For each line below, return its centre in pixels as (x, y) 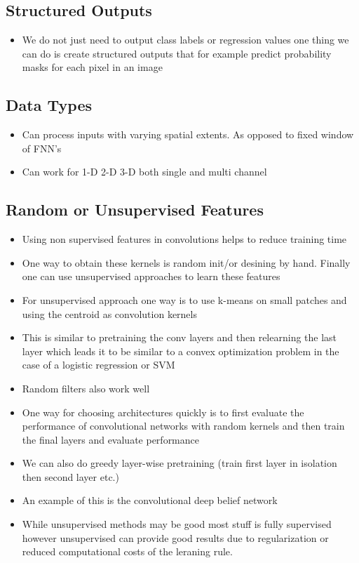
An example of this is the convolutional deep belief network (150, 500)
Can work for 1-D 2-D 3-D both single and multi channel (144, 172)
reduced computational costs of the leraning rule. (127, 551)
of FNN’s (42, 148)
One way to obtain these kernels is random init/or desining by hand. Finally (186, 262)
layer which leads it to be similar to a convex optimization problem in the (181, 351)
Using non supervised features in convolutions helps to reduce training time (184, 239)
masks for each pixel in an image (92, 67)
